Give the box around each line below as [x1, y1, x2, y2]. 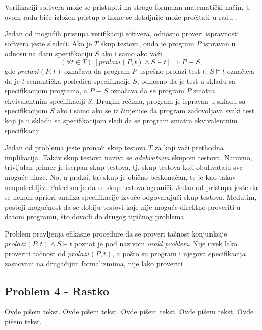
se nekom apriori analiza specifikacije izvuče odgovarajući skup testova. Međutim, [5, 192, 257, 202]
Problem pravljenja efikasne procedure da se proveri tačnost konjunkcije [5, 228, 227, 239]
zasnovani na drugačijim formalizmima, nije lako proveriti [5, 258, 183, 268]
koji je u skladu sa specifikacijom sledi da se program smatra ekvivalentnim [5, 115, 238, 125]
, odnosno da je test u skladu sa [137, 75, 236, 86]
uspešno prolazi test [139, 65, 200, 76]
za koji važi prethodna [154, 142, 224, 153]
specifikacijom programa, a [5, 85, 87, 96]
